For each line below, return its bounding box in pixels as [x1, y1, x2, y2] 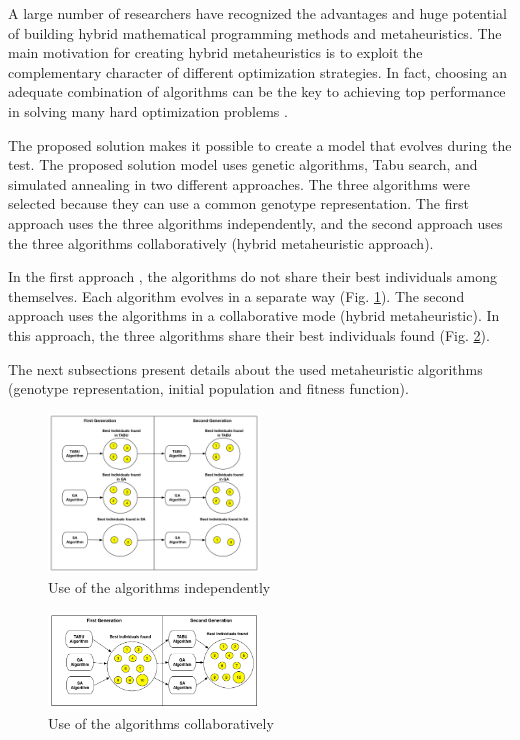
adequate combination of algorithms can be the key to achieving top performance [8, 81, 506, 102]
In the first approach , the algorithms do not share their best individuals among [8, 266, 498, 287]
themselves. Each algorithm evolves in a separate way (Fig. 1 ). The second [8, 285, 465, 306]
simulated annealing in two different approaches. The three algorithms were [8, 173, 471, 194]
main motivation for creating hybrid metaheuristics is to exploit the [8, 42, 423, 63]
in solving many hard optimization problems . [8, 100, 288, 121]
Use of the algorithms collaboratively [48, 712, 274, 733]
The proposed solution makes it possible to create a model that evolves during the [8, 134, 512, 155]
